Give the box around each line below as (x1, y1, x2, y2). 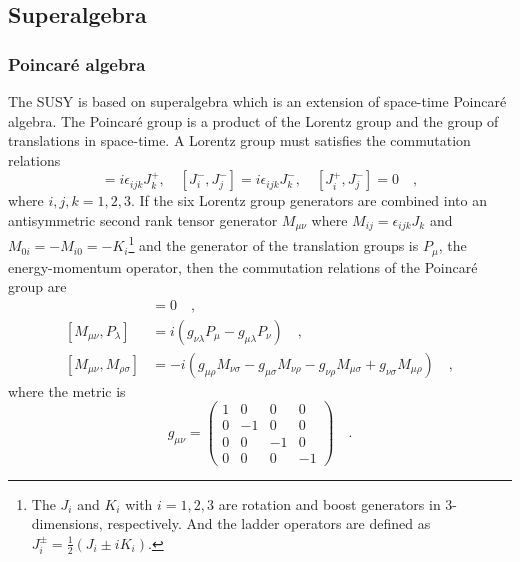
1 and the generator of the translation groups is (128, 232, 419, 256)
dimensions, (31, 513, 103, 534)
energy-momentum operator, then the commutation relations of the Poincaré (8, 256, 478, 277)
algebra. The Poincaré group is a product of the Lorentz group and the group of (8, 110, 499, 131)
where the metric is (8, 380, 126, 401)
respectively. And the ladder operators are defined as (107, 513, 431, 534)
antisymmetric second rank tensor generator (8, 209, 278, 230)
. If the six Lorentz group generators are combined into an (131, 190, 487, 211)
